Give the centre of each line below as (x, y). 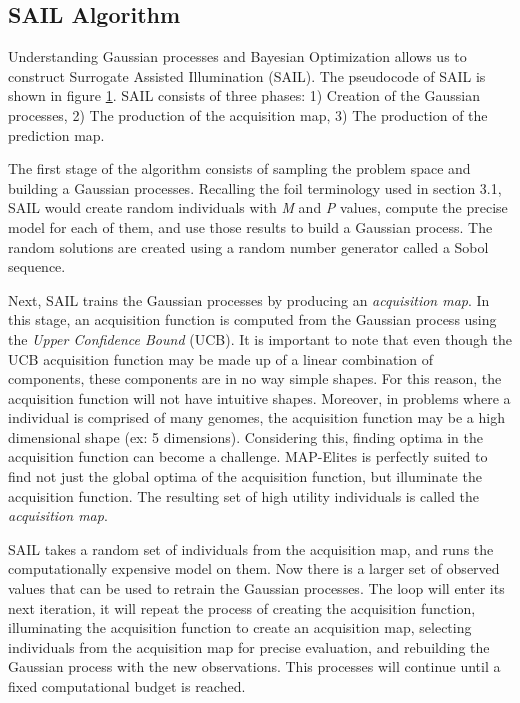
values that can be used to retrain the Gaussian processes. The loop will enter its (256, 588)
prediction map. (56, 134)
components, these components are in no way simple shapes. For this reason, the (255, 378)
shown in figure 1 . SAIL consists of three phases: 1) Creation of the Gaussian (244, 95)
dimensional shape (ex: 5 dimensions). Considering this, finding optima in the (245, 436)
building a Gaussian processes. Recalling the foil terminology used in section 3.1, (255, 187)
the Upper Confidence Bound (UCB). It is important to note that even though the (260, 338)
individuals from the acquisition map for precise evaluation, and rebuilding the (249, 646)
